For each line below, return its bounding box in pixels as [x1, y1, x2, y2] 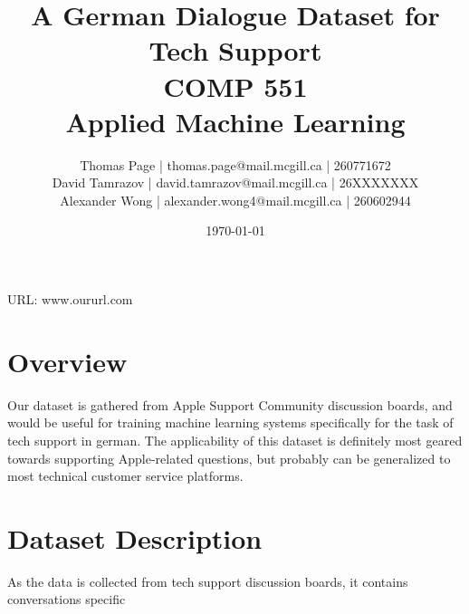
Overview [7, 342, 128, 379]
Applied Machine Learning [65, 102, 406, 139]
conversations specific [7, 590, 126, 609]
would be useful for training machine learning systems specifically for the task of [7, 413, 454, 432]
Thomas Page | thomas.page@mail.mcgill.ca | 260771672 [80, 155, 391, 174]
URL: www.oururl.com [7, 290, 133, 309]
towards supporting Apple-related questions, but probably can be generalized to [7, 448, 451, 467]
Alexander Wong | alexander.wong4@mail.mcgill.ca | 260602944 [60, 190, 411, 209]
